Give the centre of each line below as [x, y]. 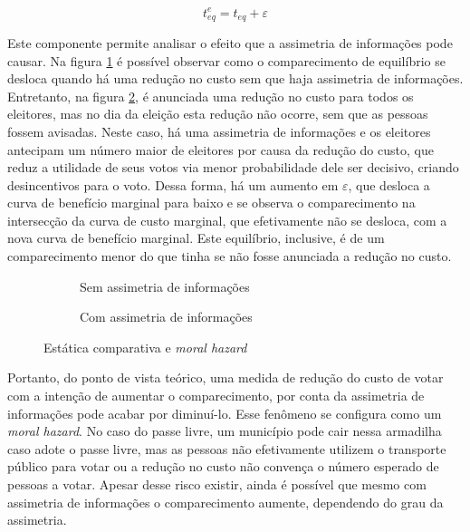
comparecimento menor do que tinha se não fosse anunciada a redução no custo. [230, 256]
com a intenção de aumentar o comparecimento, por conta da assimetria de [216, 396]
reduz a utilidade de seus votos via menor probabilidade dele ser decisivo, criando [233, 167]
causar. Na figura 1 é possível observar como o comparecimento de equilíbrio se [226, 60]
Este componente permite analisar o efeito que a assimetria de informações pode [230, 42]
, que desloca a [389, 184]
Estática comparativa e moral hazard [145, 347]
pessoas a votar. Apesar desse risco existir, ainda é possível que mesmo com [217, 484]
